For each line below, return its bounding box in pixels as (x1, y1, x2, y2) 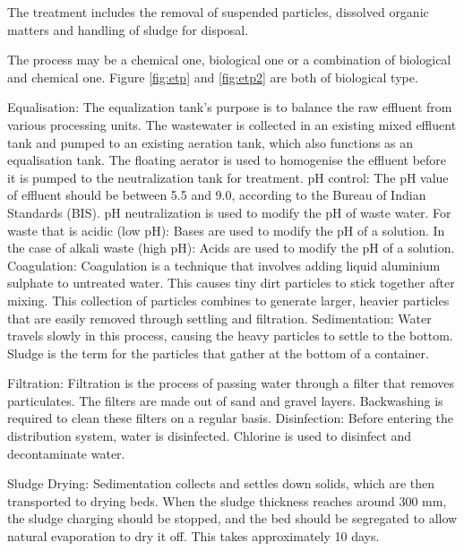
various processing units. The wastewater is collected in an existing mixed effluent (7, 115, 457, 133)
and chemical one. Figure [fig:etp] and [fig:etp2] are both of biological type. (7, 67, 418, 86)
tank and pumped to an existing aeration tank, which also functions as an (7, 133, 414, 151)
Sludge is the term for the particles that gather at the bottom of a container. (7, 343, 429, 362)
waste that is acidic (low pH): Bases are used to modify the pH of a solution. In (7, 220, 445, 239)
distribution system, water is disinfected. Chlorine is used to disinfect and (7, 426, 412, 445)
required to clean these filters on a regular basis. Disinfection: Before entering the (7, 409, 454, 427)
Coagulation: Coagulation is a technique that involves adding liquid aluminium (7, 255, 441, 274)
